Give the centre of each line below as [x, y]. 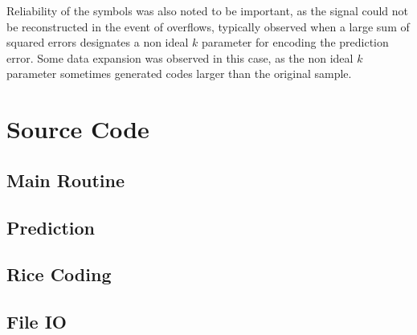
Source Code [78, 129]
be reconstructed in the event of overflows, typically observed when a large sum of [208, 26]
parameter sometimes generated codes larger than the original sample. [179, 74]
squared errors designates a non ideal [98, 42]
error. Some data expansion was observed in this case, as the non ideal [180, 57]
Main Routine [66, 180]
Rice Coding [59, 274]
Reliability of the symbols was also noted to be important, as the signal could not [208, 10]
